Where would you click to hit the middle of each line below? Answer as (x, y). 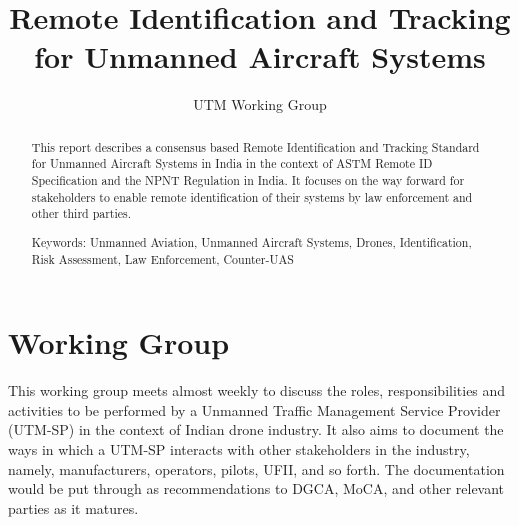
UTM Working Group (260, 104)
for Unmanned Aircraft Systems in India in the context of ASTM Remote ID (232, 163)
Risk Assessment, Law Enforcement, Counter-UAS (162, 258)
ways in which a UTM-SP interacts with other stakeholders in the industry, (239, 448)
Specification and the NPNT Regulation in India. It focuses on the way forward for (248, 180)
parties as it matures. (73, 507)
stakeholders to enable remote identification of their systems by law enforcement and (252, 196)
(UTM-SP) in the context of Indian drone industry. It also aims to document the (256, 429)
